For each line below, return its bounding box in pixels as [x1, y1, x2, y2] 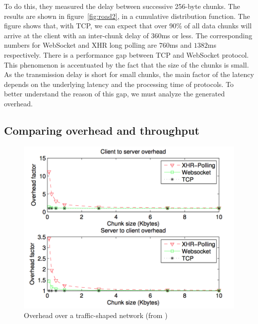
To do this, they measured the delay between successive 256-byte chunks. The [4, 1, 240, 11]
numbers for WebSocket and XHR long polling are [4, 40, 157, 50]
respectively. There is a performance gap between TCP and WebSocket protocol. [4, 49, 249, 60]
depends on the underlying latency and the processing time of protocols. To [4, 79, 234, 89]
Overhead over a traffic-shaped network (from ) [24, 310, 168, 321]
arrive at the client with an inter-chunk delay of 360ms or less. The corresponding [4, 30, 253, 40]
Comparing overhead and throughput [4, 122, 199, 138]
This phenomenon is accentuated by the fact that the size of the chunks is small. [4, 59, 249, 70]
